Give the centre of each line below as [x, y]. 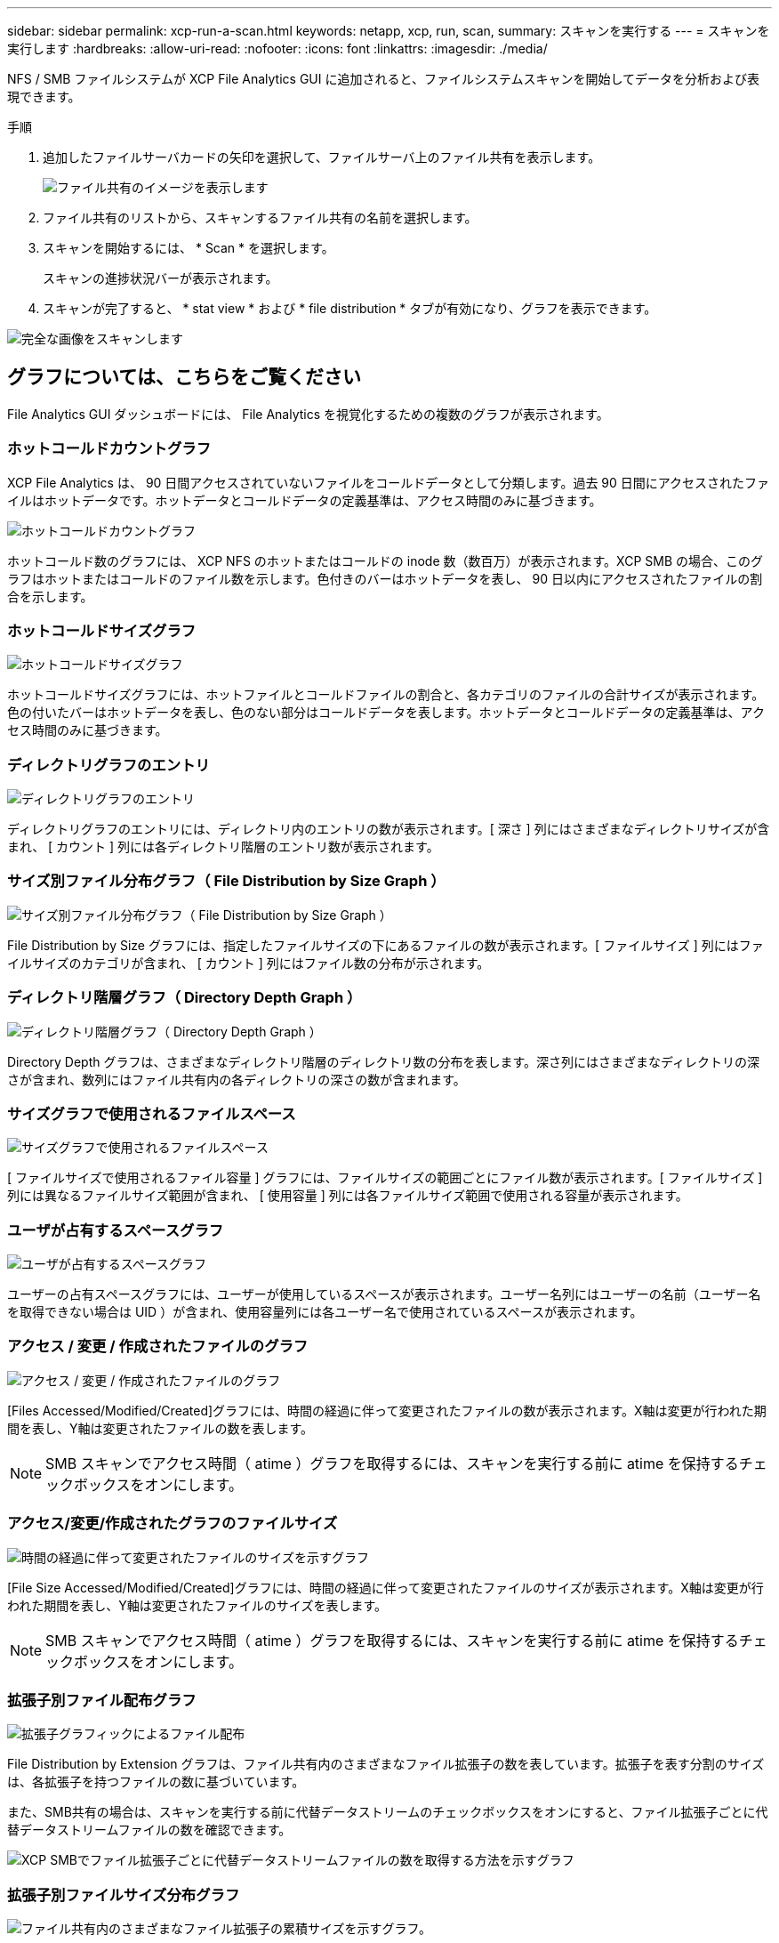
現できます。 [44, 97]
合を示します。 [50, 596]
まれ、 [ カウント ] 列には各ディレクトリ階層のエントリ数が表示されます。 [223, 847]
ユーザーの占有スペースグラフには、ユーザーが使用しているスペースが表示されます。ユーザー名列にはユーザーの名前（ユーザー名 [384, 1294]
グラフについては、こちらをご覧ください [184, 377]
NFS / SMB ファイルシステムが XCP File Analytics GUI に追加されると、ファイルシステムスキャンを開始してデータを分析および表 [384, 79]
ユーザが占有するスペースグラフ [116, 1230]
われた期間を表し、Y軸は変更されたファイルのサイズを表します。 [197, 1605]
